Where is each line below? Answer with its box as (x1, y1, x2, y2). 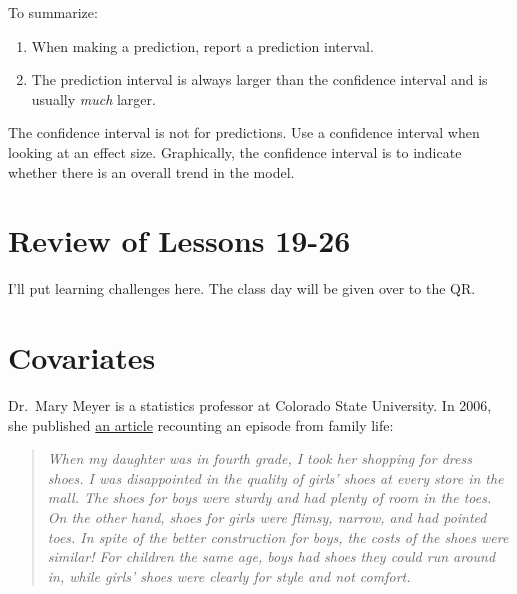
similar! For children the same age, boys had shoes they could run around (47, 546, 496, 567)
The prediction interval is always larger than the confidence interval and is (31, 69, 488, 90)
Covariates (8, 337, 156, 378)
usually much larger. (31, 88, 156, 109)
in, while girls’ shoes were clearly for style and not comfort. (47, 565, 411, 586)
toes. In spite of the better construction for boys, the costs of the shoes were (47, 526, 509, 547)
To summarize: (8, 2, 98, 22)
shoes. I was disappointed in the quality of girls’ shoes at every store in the (47, 467, 504, 488)
